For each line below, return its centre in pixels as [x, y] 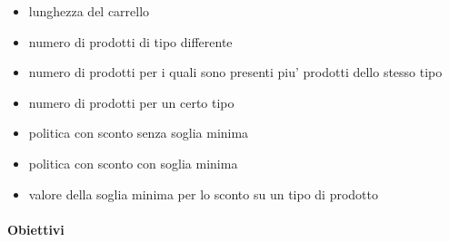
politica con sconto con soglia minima [133, 163]
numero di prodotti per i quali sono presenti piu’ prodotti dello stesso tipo [235, 72]
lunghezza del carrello [89, 11]
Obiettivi [36, 229]
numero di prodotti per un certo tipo [131, 102]
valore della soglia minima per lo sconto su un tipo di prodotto [203, 194]
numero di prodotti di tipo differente [130, 41]
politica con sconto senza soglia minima [139, 133]
